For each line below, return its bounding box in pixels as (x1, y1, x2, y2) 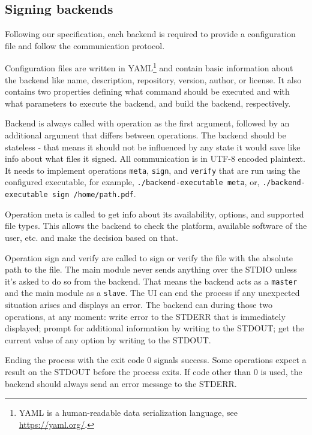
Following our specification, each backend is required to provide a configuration (5, 28, 296, 40)
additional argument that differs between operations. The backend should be (5, 129, 286, 141)
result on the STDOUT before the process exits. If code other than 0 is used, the (5, 365, 302, 378)
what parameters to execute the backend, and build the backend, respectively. (5, 96, 291, 109)
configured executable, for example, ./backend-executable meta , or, (5, 176, 260, 188)
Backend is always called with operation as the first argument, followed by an (5, 117, 290, 129)
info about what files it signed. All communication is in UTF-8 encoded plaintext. (5, 152, 305, 165)
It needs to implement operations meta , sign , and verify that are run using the (5, 164, 301, 176)
